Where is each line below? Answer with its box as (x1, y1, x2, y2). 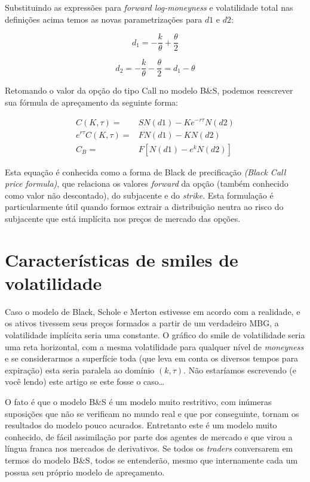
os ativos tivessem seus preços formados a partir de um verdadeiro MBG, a (5, 317, 279, 329)
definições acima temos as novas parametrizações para (5, 13, 202, 25)
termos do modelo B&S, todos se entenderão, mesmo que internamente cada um (5, 454, 298, 466)
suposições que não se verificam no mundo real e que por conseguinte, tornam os (5, 407, 299, 419)
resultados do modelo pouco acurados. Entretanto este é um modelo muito (5, 419, 277, 431)
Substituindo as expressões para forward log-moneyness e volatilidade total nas (5, 1, 293, 13)
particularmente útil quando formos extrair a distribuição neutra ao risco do (5, 200, 284, 213)
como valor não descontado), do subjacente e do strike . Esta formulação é (5, 189, 274, 201)
